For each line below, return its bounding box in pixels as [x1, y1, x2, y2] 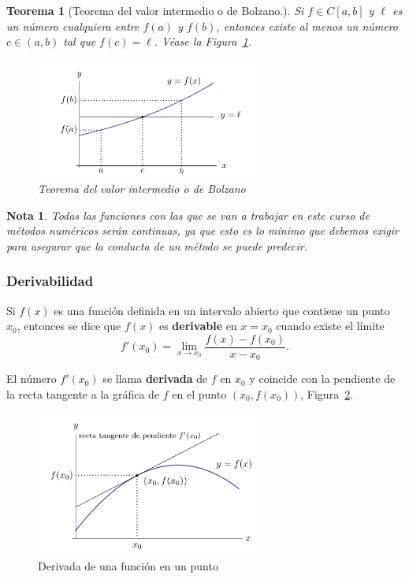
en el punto [172, 386, 227, 402]
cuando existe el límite [276, 317, 385, 334]
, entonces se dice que [17, 317, 121, 334]
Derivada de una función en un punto [38, 558, 218, 574]
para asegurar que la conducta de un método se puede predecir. [6, 237, 308, 254]
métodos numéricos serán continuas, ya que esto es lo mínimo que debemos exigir [6, 222, 400, 239]
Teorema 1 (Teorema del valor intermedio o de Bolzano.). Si [6, 2, 304, 18]
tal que [63, 33, 96, 50]
